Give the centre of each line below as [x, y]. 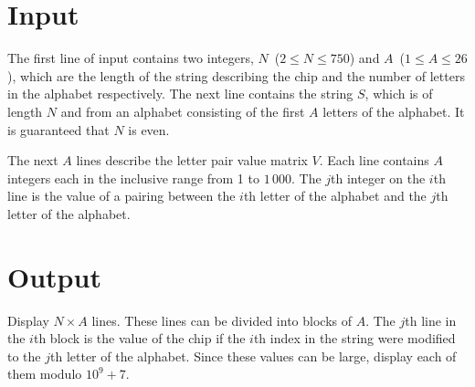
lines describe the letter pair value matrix [192, 160]
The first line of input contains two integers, [131, 58]
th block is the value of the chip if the [139, 338]
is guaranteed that [58, 129]
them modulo [45, 374]
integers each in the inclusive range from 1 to [133, 178]
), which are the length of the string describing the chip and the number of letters [236, 75]
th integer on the [378, 178]
